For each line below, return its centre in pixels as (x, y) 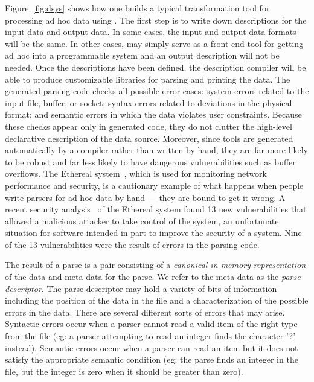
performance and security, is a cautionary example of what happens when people (154, 185)
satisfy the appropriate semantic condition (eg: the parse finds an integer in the (152, 359)
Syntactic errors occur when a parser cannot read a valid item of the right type (151, 324)
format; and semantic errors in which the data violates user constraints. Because (153, 114)
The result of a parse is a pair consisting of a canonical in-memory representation (155, 265)
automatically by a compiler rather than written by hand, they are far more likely (156, 150)
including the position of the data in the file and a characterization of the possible (157, 300)
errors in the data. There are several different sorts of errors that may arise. (145, 312)
